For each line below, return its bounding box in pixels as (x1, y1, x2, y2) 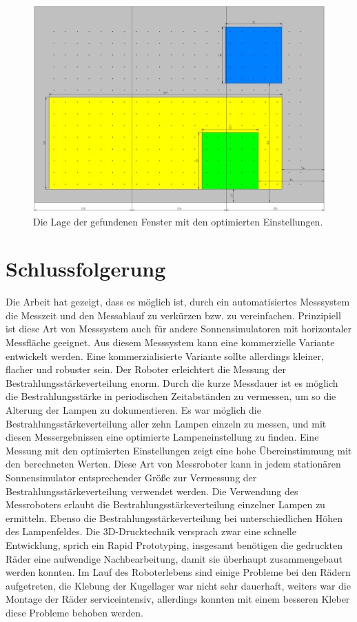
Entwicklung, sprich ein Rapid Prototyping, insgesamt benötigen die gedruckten (6, 537, 343, 552)
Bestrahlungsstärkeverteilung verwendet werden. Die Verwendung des (6, 483, 298, 498)
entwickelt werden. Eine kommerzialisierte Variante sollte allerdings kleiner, (6, 348, 324, 363)
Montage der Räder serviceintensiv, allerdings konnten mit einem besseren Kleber (6, 592, 350, 606)
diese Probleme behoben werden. (6, 605, 143, 619)
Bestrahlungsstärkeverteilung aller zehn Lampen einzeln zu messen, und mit (6, 416, 327, 430)
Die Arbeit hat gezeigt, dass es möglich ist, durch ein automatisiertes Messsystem (6, 294, 350, 309)
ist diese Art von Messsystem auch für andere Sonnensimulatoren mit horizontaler (6, 321, 352, 336)
